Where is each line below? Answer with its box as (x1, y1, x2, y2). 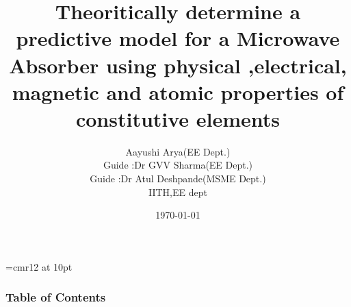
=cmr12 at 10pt (5, 259, 73, 273)
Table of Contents (5, 288, 106, 306)
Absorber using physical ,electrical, (9, 51, 347, 79)
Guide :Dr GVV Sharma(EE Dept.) (103, 158, 253, 172)
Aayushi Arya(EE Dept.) (125, 144, 231, 158)
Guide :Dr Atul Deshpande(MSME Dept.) (90, 171, 266, 186)
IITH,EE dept (148, 184, 207, 199)
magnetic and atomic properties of (12, 77, 344, 106)
